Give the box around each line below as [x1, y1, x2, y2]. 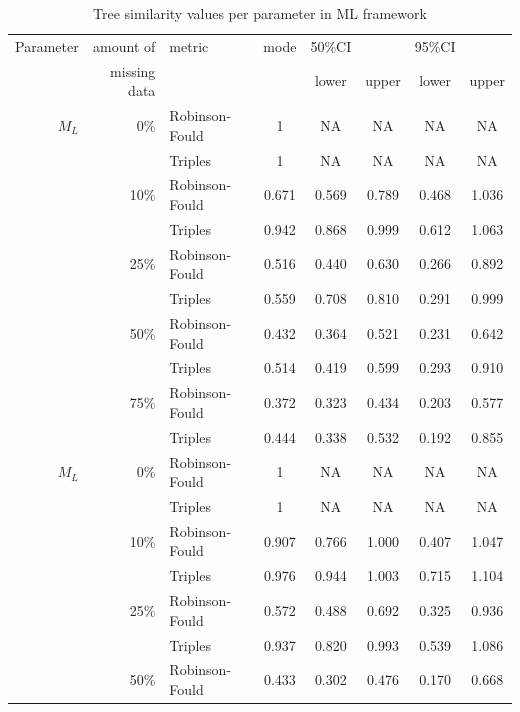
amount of [93, 35, 156, 56]
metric [169, 35, 209, 56]
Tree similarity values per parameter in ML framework [93, 3, 427, 23]
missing [110, 60, 156, 81]
